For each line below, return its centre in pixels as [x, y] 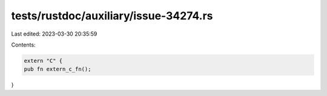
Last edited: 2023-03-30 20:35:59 [54, 34]
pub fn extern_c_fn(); [58, 69]
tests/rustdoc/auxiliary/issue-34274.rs [112, 16]
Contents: [23, 45]
